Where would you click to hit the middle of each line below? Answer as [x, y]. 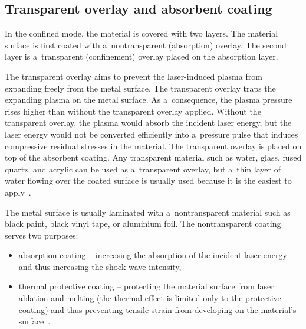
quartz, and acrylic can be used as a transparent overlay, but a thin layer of [143, 169]
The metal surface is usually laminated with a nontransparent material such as [148, 212]
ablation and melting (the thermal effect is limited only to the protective [150, 298]
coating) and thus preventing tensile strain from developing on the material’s [157, 309]
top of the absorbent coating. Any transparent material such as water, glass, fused [153, 157]
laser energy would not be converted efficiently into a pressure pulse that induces [152, 134]
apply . [18, 192]
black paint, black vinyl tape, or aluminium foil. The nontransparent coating [143, 224]
